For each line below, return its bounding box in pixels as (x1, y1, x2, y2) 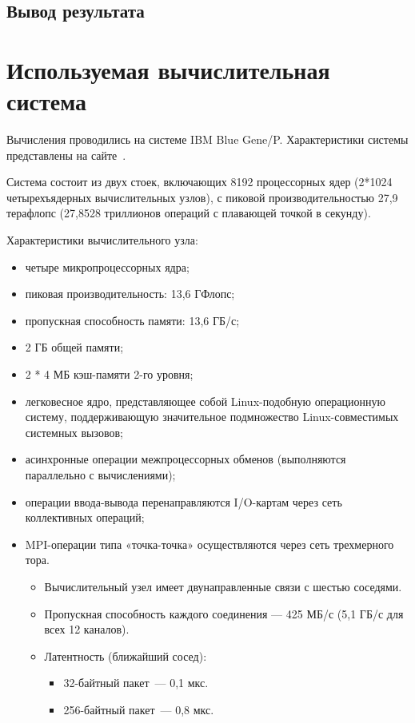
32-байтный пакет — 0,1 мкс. (63, 674, 209, 691)
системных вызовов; (25, 423, 123, 440)
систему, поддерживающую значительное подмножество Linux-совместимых (25, 408, 399, 425)
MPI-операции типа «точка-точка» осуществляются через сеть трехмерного (25, 535, 394, 552)
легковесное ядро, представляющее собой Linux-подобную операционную (25, 392, 385, 409)
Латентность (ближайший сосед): (44, 647, 207, 664)
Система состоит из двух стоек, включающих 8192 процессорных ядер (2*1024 (6, 173, 393, 190)
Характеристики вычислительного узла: (6, 232, 198, 248)
